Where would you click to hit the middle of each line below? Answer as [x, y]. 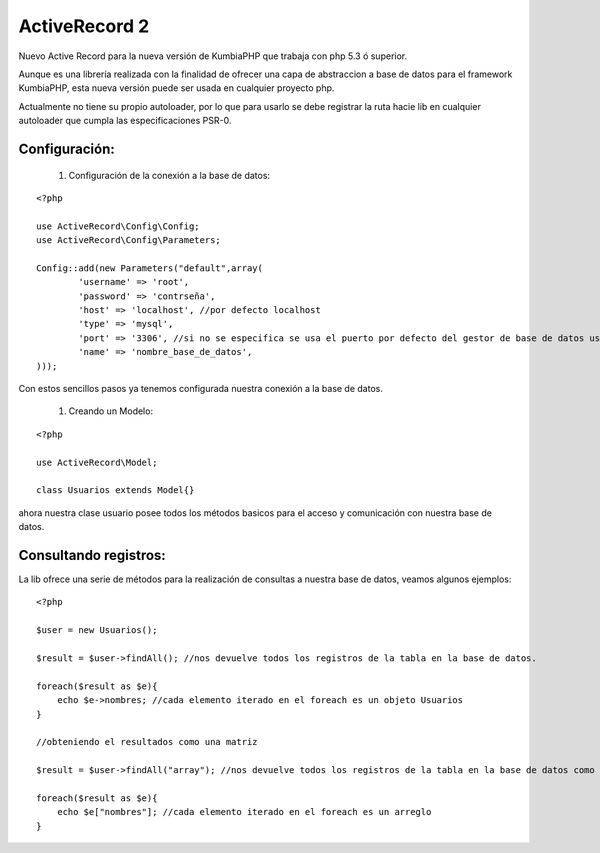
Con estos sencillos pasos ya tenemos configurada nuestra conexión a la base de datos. [201, 388]
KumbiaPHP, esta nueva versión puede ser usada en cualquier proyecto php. [176, 88]
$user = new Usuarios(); [97, 630]
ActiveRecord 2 [84, 26]
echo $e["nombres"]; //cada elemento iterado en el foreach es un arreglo [244, 812]
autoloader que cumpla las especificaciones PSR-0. [125, 121]
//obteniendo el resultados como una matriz [147, 742]
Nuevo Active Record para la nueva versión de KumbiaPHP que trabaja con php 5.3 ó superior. [213, 56]
